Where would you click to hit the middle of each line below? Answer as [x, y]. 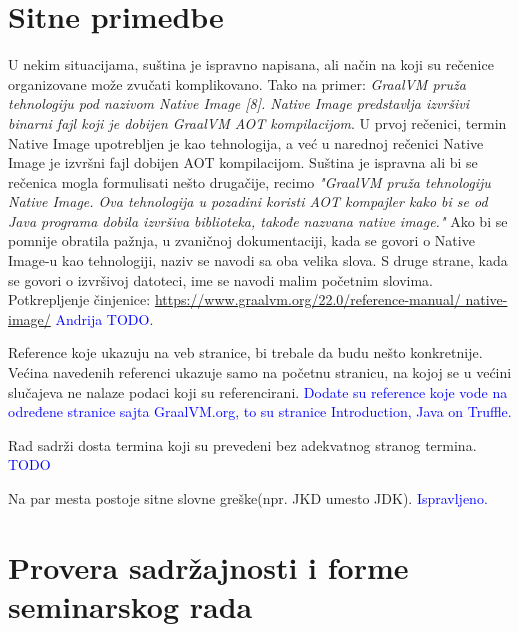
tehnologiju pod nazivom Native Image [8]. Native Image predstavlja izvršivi [239, 103]
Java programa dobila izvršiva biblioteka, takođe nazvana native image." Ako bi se [258, 220]
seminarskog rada [130, 605]
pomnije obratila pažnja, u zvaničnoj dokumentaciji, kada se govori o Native [241, 240]
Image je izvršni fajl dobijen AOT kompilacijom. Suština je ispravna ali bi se [243, 162]
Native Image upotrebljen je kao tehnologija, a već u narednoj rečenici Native [246, 142]
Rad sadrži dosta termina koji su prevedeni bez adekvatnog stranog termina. [242, 444]
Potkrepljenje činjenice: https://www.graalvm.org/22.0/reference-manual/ [234, 299]
